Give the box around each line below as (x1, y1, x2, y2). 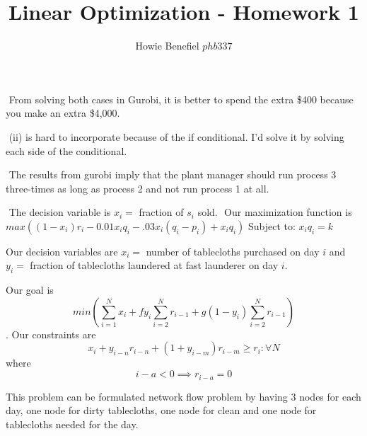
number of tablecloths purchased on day (146, 243, 320, 258)
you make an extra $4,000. (6, 105, 120, 120)
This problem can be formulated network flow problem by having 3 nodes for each (6, 389, 361, 403)
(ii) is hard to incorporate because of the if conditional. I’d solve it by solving (8, 129, 344, 144)
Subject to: (247, 218, 296, 233)
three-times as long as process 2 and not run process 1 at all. (6, 180, 269, 195)
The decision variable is (8, 205, 111, 219)
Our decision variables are (6, 243, 118, 258)
